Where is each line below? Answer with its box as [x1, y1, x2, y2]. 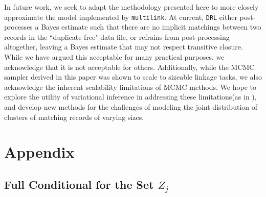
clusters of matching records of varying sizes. [4, 111, 144, 122]
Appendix [4, 141, 75, 162]
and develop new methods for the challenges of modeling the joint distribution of [4, 102, 258, 112]
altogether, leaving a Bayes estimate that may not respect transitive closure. [4, 41, 243, 52]
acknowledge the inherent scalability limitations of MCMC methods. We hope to [4, 81, 256, 92]
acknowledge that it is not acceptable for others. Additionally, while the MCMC [4, 61, 255, 72]
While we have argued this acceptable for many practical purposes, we [4, 52, 225, 62]
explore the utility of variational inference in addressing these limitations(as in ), [4, 91, 257, 102]
